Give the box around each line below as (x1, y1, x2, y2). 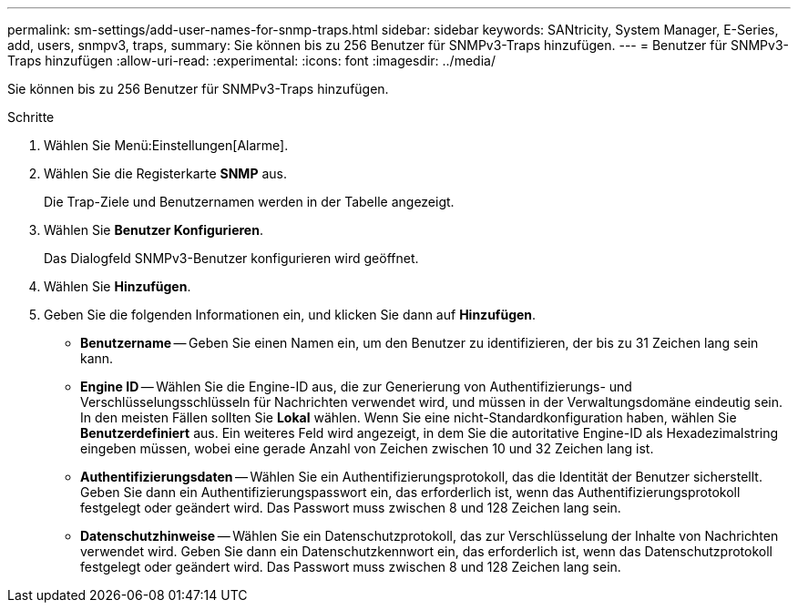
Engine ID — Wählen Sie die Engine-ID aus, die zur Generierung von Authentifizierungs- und (80, 379, 632, 394)
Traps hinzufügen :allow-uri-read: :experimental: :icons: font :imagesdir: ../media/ (7, 53, 496, 68)
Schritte (7, 109, 55, 125)
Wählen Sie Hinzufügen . (44, 279, 191, 294)
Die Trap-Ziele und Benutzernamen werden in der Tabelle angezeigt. (44, 194, 455, 209)
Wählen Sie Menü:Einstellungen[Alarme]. (44, 137, 289, 153)
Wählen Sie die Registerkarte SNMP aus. (44, 166, 287, 181)
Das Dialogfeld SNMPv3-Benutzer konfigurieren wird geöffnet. (44, 250, 419, 266)
